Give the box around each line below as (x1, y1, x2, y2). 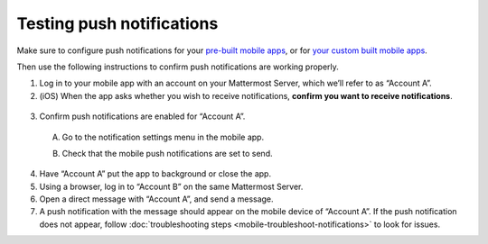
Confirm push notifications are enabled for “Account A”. (39, 111, 246, 122)
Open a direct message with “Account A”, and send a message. (39, 194, 275, 204)
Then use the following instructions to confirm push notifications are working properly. (16, 61, 339, 72)
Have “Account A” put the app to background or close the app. (39, 168, 271, 179)
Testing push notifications (16, 14, 219, 33)
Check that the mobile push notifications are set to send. (61, 148, 273, 158)
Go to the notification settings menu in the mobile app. (61, 131, 265, 142)
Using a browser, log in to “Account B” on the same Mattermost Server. (39, 181, 304, 192)
